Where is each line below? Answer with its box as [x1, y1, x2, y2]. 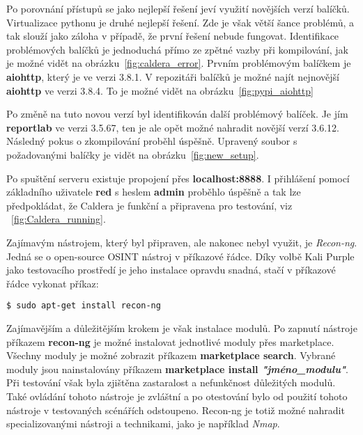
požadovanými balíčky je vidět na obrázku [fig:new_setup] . [6, 147, 259, 161]
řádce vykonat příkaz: [6, 276, 99, 290]
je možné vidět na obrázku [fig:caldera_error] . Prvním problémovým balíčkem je [6, 56, 351, 70]
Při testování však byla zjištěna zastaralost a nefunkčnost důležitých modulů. [6, 375, 336, 390]
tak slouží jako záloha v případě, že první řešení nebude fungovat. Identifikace [6, 29, 339, 43]
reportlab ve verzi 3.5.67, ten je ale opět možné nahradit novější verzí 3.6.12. [6, 120, 339, 134]
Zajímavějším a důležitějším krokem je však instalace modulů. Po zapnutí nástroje [6, 320, 357, 335]
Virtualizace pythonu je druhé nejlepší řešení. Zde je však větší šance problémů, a [6, 15, 355, 29]
